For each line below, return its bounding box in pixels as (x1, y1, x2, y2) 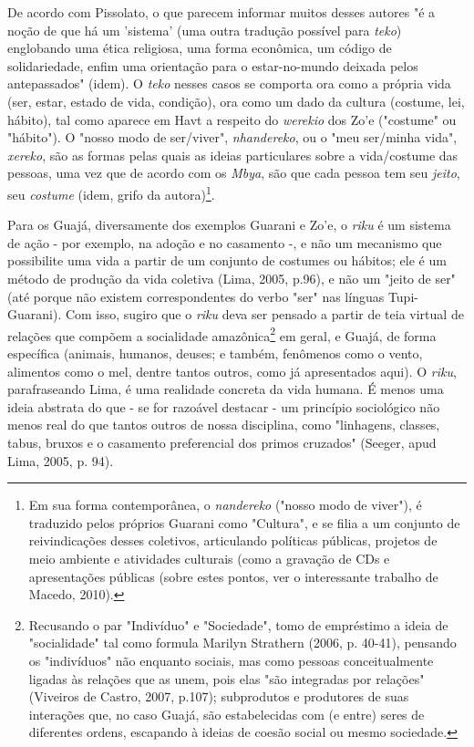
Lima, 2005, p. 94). (7, 451, 114, 470)
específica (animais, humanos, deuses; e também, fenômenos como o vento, (7, 344, 423, 362)
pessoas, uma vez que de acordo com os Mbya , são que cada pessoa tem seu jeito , (7, 163, 460, 182)
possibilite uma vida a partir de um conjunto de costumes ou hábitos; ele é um (7, 251, 447, 270)
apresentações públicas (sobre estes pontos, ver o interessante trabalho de (28, 566, 438, 586)
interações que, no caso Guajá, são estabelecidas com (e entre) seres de (28, 704, 425, 723)
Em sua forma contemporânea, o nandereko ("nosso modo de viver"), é (28, 495, 422, 514)
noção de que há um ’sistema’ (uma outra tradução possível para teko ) (7, 20, 402, 39)
